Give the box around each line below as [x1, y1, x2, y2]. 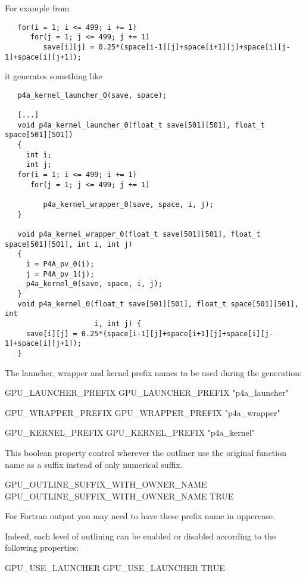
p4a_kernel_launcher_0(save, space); [17, 91, 167, 100]
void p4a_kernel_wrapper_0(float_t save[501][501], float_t [17, 230, 261, 238]
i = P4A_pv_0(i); [26, 259, 95, 268]
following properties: [5, 541, 79, 554]
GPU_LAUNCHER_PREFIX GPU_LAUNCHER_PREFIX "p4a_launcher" [5, 386, 289, 399]
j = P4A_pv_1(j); [26, 269, 95, 278]
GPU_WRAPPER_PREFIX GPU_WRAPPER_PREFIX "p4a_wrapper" [5, 406, 280, 418]
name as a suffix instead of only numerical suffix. [5, 458, 183, 470]
